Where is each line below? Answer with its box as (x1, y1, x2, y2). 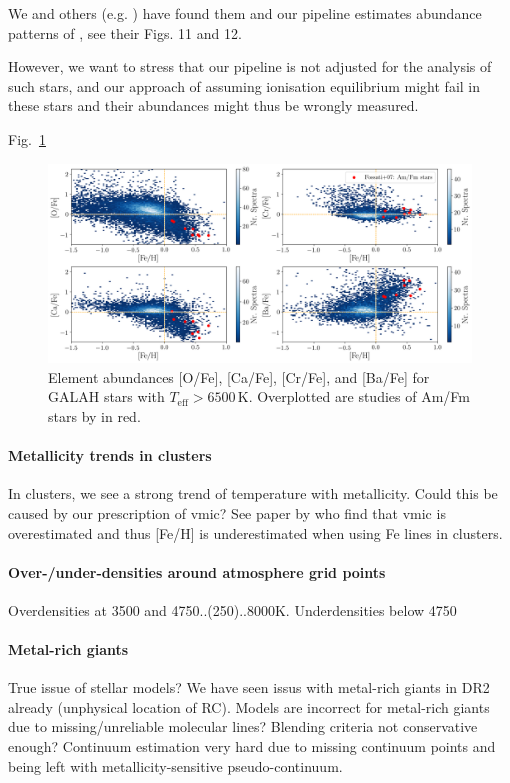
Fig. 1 (8, 128, 46, 149)
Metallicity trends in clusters (8, 445, 212, 466)
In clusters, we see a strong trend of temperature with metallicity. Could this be (8, 483, 498, 504)
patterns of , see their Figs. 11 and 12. (8, 22, 242, 43)
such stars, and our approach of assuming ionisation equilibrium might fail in (8, 75, 481, 96)
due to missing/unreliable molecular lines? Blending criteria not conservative (8, 716, 478, 737)
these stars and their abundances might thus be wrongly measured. (8, 95, 419, 116)
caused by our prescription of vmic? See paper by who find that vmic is (8, 502, 446, 523)
